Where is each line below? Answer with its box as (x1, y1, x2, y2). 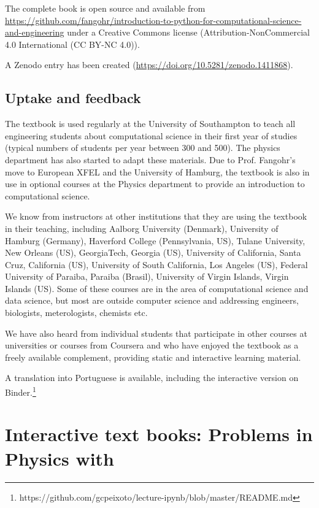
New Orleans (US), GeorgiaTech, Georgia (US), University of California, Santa (5, 246, 301, 259)
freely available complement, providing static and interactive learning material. (5, 350, 301, 363)
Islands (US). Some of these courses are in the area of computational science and (5, 282, 309, 294)
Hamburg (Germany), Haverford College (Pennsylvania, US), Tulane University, (5, 234, 306, 247)
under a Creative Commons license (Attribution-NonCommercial (67, 26, 310, 39)
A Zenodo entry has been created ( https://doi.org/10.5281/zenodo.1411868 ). (5, 58, 293, 71)
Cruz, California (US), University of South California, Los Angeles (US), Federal (5, 258, 308, 271)
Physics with (5, 445, 114, 471)
